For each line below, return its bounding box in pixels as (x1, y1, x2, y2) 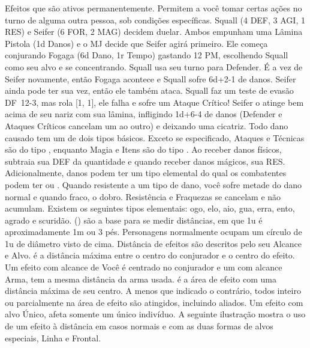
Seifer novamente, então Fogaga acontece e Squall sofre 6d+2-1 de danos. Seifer (5, 72, 296, 85)
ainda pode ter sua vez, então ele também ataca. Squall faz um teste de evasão (5, 84, 294, 97)
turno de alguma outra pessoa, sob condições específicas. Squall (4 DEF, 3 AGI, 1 (5, 13, 305, 26)
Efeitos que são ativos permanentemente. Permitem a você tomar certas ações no (5, 2, 302, 14)
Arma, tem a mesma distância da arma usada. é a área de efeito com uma (5, 272, 276, 285)
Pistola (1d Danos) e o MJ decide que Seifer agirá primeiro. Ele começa (5, 37, 268, 49)
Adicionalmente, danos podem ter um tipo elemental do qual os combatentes (5, 166, 287, 179)
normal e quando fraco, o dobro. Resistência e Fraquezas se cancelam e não (5, 190, 281, 203)
